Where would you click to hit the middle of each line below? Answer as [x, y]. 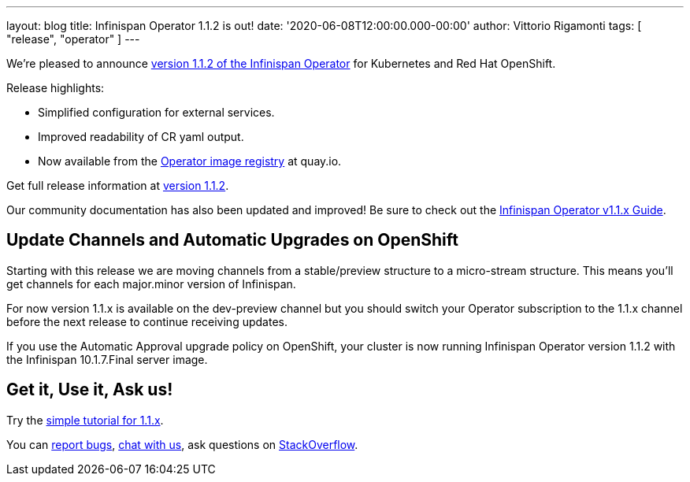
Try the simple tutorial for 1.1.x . [85, 420]
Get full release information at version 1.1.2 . [118, 185]
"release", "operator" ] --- [73, 39]
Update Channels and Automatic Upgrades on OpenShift [233, 240]
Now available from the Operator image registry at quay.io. [190, 161]
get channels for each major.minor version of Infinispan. [151, 284]
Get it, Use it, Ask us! [90, 390]
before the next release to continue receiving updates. [147, 321]
